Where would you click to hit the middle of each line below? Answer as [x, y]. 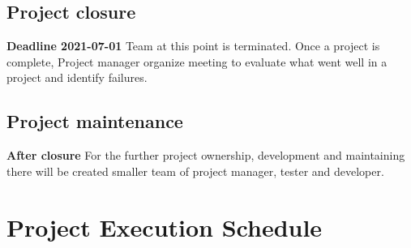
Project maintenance [95, 121]
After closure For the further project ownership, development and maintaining [206, 155]
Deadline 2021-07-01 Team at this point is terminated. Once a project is [193, 46]
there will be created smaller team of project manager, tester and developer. [195, 171]
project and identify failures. [77, 77]
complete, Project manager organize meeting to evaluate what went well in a [197, 61]
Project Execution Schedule [165, 227]
